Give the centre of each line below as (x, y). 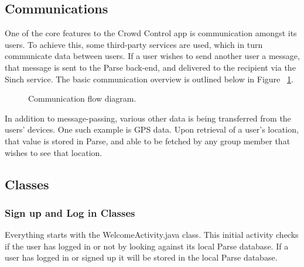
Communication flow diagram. (82, 98)
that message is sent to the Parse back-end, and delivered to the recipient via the (150, 67)
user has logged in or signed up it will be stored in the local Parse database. (141, 257)
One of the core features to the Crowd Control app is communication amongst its (151, 33)
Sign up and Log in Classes (70, 212)
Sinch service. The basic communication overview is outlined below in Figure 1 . (149, 79)
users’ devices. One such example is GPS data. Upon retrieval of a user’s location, (152, 129)
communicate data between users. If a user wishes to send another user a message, (152, 56)
